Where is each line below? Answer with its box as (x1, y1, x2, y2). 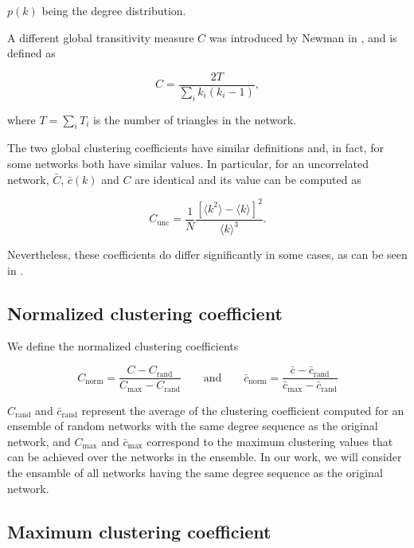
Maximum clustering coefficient (7, 519, 271, 543)
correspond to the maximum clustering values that (146, 433, 393, 449)
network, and (7, 433, 71, 449)
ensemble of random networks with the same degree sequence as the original (7, 417, 378, 434)
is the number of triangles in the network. (92, 111, 296, 127)
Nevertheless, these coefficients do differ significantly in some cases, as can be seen (7, 246, 408, 263)
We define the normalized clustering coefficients (7, 338, 239, 354)
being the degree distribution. (41, 2, 186, 18)
